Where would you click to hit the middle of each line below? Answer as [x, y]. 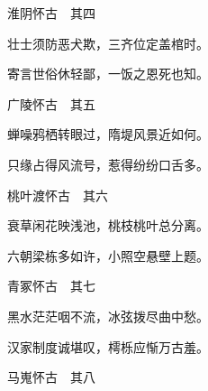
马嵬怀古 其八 [51, 377]
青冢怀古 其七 [51, 286]
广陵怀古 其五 [51, 103]
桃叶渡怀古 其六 [58, 195]
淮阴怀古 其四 [51, 13]
